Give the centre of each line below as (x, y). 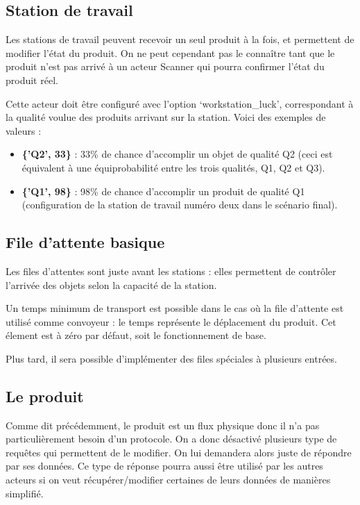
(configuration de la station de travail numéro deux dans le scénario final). (180, 205)
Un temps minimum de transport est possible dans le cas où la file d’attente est (175, 308)
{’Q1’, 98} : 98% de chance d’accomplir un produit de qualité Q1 (163, 191)
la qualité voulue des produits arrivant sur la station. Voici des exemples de (166, 117)
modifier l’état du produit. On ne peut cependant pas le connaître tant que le (170, 52)
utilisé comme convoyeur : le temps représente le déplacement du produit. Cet (171, 321)
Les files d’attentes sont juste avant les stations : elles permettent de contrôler (171, 271)
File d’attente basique (85, 242)
